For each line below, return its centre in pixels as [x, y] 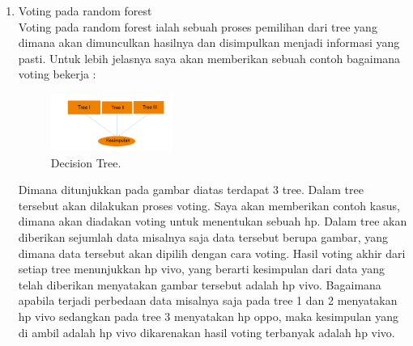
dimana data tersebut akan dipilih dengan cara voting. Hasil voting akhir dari [212, 253]
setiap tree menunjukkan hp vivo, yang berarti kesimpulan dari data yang [202, 269]
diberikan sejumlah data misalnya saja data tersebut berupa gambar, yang [203, 237]
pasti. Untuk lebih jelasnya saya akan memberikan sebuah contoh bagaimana [209, 58]
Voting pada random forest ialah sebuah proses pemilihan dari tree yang [198, 26]
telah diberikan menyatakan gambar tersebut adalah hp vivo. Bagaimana [200, 284]
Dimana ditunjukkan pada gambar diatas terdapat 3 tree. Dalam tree [191, 190]
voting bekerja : [57, 74]
